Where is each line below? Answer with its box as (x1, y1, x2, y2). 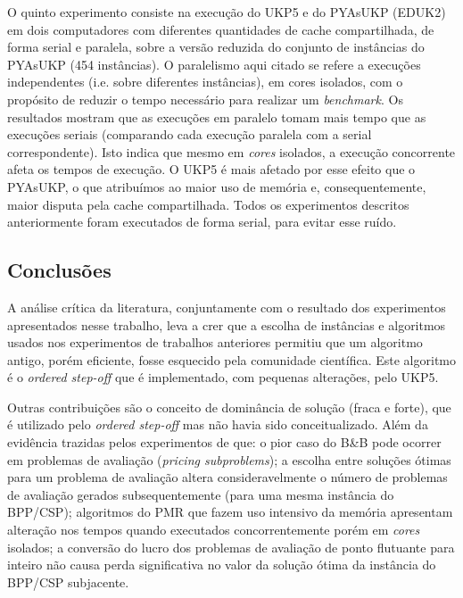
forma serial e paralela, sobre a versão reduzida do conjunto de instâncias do (7, 37, 425, 56)
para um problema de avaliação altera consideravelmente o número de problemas (7, 468, 448, 486)
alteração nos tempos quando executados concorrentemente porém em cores (7, 520, 420, 539)
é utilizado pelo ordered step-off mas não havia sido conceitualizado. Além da (7, 415, 428, 434)
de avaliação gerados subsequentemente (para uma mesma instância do (7, 485, 394, 503)
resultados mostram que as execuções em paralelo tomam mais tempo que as (7, 107, 426, 126)
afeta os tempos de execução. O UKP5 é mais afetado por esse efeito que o (7, 160, 416, 179)
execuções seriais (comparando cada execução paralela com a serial (7, 125, 372, 144)
